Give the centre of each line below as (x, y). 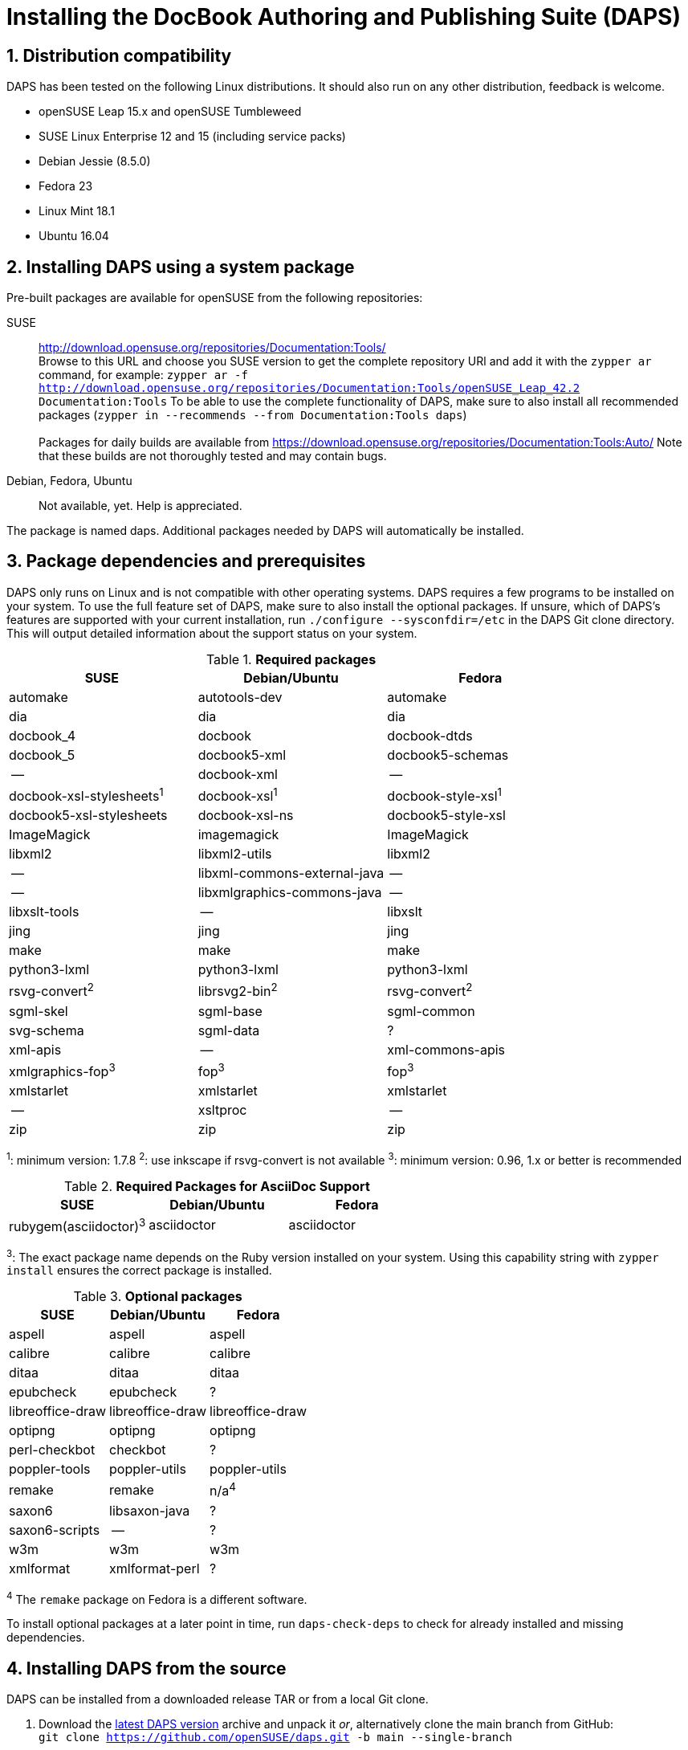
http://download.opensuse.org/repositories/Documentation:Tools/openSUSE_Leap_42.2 (309, 388)
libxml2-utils (235, 854)
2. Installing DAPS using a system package (181, 267)
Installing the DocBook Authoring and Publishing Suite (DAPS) (344, 17)
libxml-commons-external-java (291, 873)
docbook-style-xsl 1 (445, 795)
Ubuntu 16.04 (74, 236)
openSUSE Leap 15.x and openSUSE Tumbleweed (170, 112)
